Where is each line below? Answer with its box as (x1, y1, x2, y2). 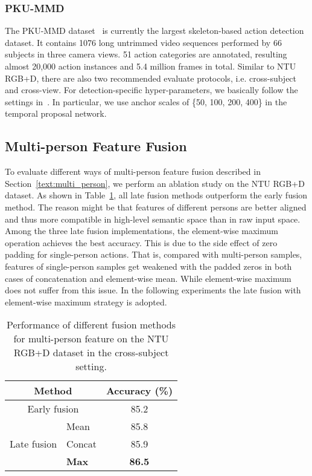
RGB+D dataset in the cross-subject (13, 345, 169, 360)
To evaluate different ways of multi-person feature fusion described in (5, 165, 261, 178)
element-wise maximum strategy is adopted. (5, 295, 167, 308)
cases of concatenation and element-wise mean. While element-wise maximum (5, 272, 291, 284)
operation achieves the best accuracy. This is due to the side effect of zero (5, 236, 278, 249)
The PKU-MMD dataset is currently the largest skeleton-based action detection (5, 24, 304, 37)
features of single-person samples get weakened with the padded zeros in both (5, 259, 292, 272)
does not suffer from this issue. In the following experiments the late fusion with (5, 284, 301, 296)
